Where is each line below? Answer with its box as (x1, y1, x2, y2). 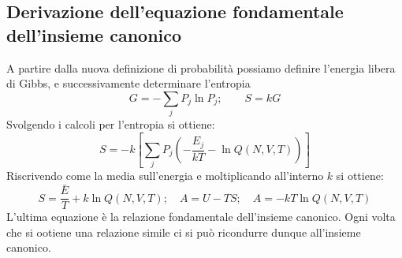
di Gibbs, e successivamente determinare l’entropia (6, 75, 251, 92)
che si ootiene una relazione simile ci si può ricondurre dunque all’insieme (6, 223, 361, 240)
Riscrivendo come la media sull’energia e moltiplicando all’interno (6, 167, 324, 184)
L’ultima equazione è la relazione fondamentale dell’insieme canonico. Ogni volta (6, 208, 396, 225)
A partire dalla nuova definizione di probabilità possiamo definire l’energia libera (6, 59, 396, 76)
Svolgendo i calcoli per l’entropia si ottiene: (6, 116, 215, 133)
